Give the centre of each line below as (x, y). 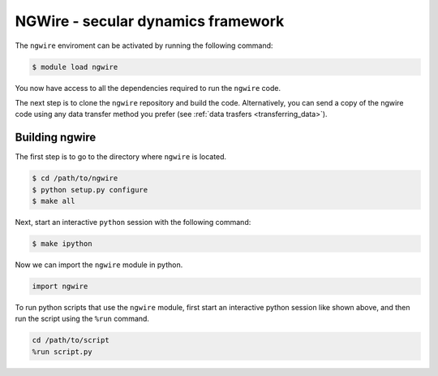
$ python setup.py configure (90, 190)
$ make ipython (62, 243)
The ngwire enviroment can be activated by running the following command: (144, 45)
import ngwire (60, 286)
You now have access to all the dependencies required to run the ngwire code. (148, 88)
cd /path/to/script (71, 340)
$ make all (54, 201)
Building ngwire (56, 138)
